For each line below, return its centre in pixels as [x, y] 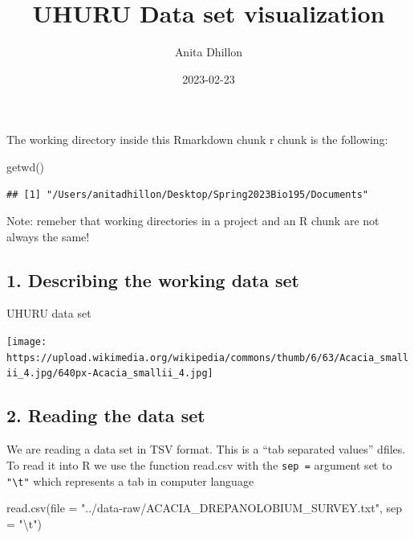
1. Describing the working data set [153, 279]
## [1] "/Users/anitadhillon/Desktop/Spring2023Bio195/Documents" [188, 194]
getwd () [26, 166]
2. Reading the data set [106, 415]
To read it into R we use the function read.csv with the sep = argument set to [199, 464]
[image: [27, 342]
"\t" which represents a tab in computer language [130, 481]
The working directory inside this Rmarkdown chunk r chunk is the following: [197, 140]
